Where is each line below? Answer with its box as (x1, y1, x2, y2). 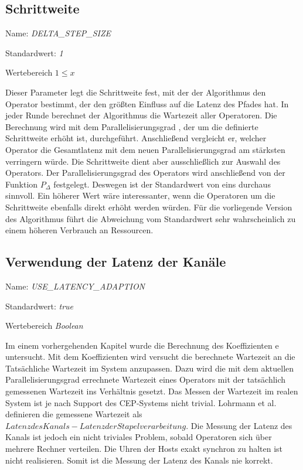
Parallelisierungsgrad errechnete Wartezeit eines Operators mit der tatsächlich (5, 373, 286, 386)
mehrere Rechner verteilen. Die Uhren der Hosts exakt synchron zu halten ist (5, 442, 283, 455)
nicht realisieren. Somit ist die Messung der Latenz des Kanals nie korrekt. (5, 454, 273, 466)
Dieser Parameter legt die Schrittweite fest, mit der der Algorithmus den (5, 86, 266, 98)
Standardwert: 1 (5, 46, 63, 59)
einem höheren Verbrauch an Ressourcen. (5, 224, 154, 236)
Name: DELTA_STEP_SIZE (5, 27, 111, 39)
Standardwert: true (5, 299, 74, 312)
